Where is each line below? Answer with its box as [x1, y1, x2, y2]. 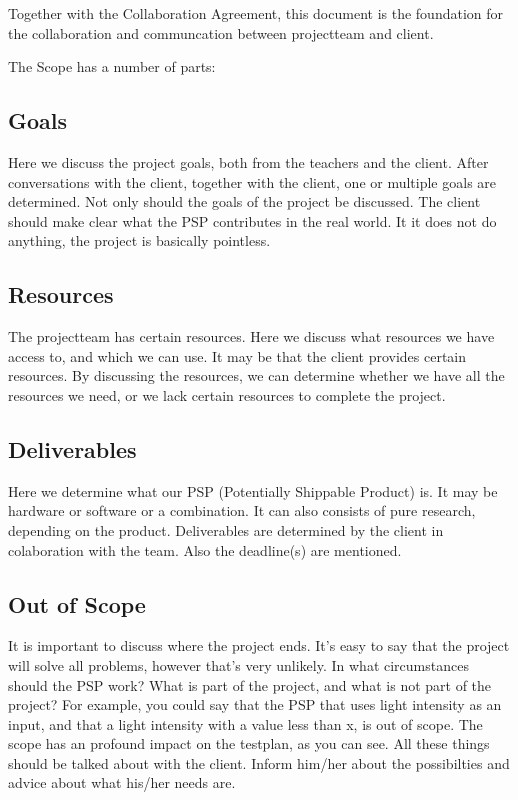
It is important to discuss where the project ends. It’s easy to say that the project [8, 635, 510, 656]
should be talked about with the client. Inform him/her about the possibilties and [8, 752, 510, 773]
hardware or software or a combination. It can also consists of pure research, [8, 500, 476, 521]
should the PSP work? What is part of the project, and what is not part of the [8, 674, 492, 695]
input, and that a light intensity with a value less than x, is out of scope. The [8, 713, 483, 734]
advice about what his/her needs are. [8, 772, 236, 793]
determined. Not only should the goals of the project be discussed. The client [8, 191, 481, 212]
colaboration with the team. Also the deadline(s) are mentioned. [8, 539, 402, 560]
